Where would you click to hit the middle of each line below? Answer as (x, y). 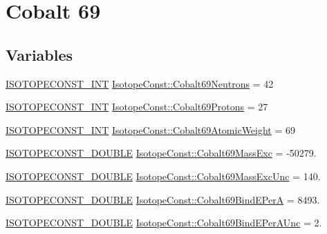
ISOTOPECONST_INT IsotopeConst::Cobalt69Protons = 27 (137, 107)
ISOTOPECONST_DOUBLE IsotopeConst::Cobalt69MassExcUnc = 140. (163, 176)
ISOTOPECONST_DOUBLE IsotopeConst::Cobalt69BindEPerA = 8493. (163, 199)
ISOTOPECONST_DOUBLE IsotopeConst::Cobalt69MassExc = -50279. (161, 153)
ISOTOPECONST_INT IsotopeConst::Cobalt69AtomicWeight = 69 (151, 129)
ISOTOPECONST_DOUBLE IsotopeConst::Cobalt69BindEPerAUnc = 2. (164, 223)
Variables (39, 54)
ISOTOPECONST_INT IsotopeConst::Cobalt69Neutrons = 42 (140, 83)
